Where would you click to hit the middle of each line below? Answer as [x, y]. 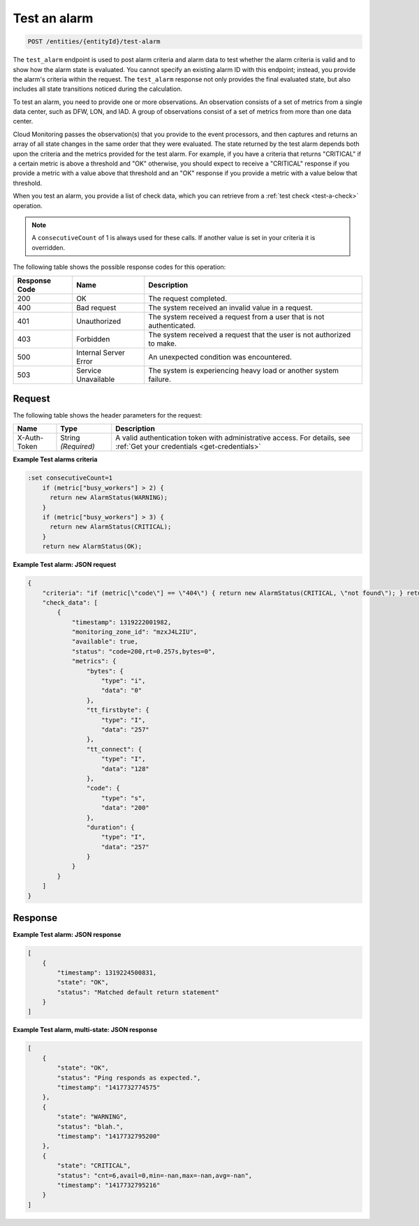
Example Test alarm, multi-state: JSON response [85, 1030]
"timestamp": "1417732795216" [109, 1185]
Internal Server [101, 353]
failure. [159, 379]
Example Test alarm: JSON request [65, 565]
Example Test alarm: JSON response [67, 935]
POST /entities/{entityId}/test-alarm [94, 42]
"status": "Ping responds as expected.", [129, 1078]
